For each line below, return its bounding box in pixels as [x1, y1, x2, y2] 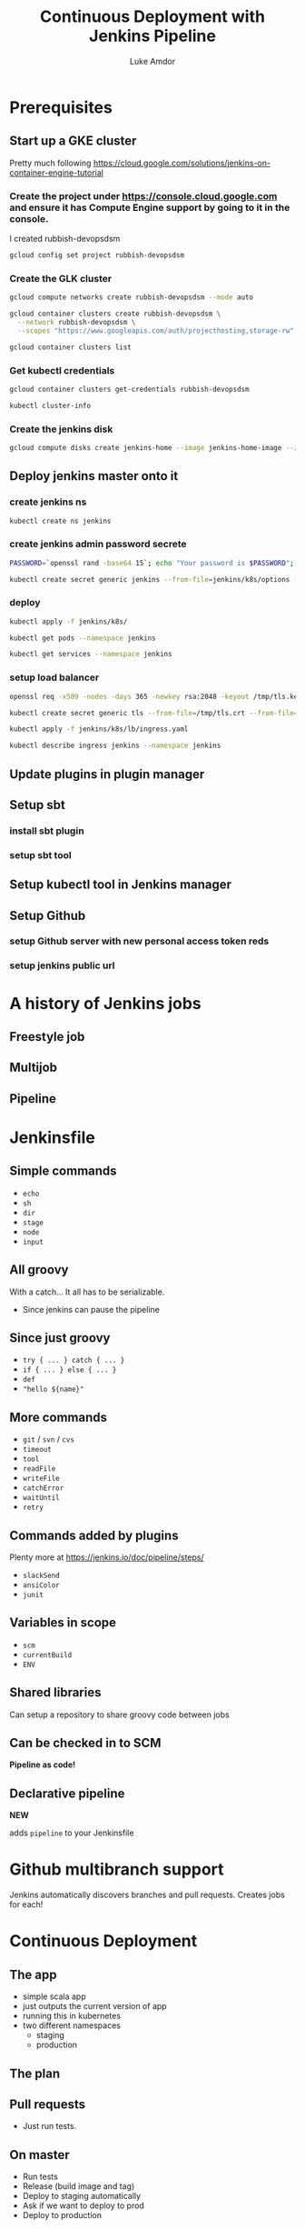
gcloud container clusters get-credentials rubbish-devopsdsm [9, 385, 250, 394]
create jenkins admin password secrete [9, 538, 188, 551]
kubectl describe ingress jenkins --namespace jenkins [9, 741, 221, 751]
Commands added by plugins [9, 1527, 179, 1543]
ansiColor [22, 1581, 61, 1590]
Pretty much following [9, 157, 92, 168]
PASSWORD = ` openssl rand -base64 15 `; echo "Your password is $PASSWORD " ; [9, 558, 295, 567]
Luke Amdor [130, 55, 175, 66]
